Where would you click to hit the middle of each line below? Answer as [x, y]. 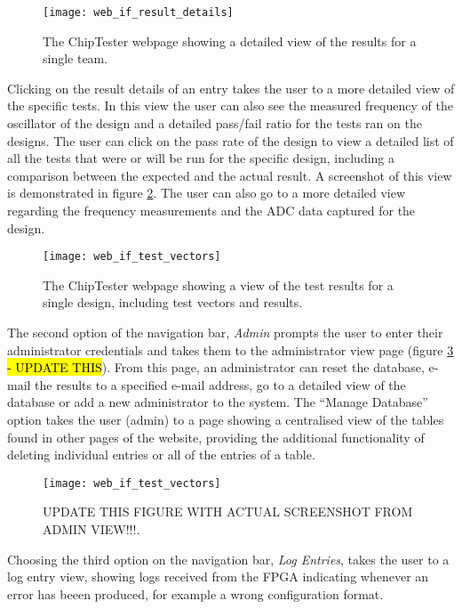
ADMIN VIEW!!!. [92, 529]
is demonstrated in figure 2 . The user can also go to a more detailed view [207, 193]
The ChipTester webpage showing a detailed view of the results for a [230, 41]
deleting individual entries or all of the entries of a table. [161, 455]
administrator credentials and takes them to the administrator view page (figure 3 [231, 349]
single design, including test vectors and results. [173, 302]
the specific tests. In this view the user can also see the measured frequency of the [230, 106]
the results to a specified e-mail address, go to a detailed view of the [220, 384]
